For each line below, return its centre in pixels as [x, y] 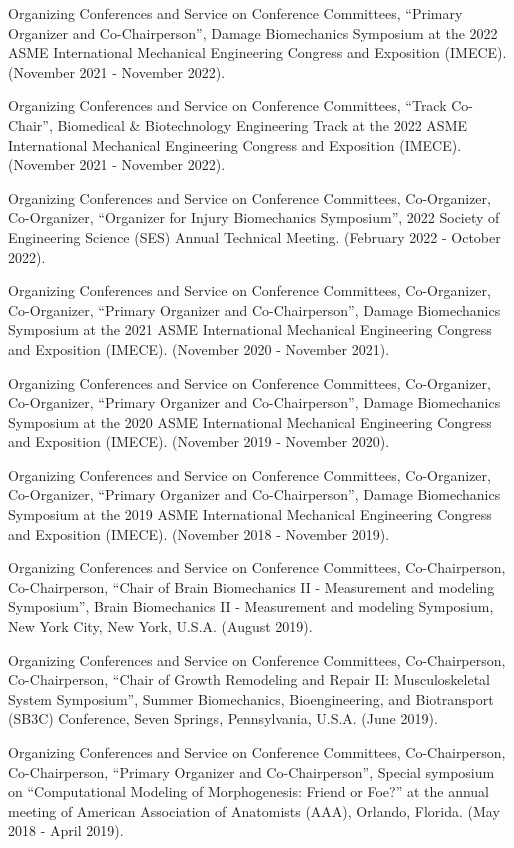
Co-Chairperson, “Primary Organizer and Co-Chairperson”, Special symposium [251, 771]
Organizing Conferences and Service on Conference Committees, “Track [227, 105]
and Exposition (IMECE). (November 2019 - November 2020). [199, 441]
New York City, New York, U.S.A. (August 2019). [160, 626]
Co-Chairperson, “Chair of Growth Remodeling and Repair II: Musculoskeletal [249, 679]
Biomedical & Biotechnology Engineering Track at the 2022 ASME [262, 124]
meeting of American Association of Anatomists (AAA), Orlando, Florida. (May [254, 810]
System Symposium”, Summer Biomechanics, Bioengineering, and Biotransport [251, 698]
